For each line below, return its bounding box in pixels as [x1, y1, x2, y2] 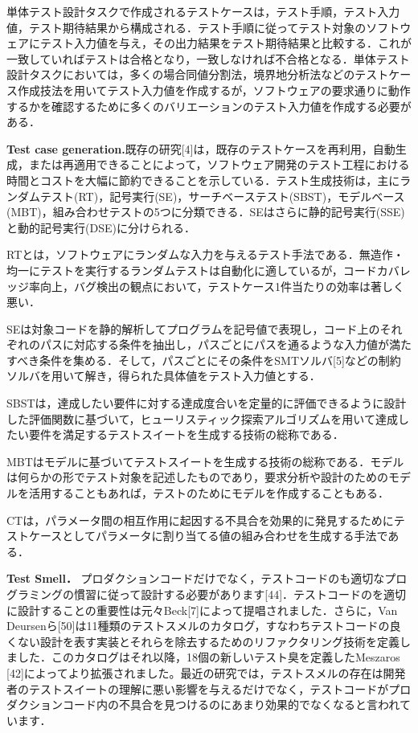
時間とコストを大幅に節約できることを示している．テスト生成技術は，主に [6, 171, 400, 188]
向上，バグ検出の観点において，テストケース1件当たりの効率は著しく [39, 277, 404, 294]
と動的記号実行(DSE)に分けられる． [6, 219, 195, 235]
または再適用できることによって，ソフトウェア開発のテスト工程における [28, 156, 410, 173]
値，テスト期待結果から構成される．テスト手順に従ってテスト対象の [6, 18, 367, 35]
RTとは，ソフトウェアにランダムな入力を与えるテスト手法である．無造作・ [6, 246, 404, 263]
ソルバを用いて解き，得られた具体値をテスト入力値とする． [6, 367, 321, 384]
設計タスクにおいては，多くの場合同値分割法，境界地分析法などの [6, 66, 355, 83]
